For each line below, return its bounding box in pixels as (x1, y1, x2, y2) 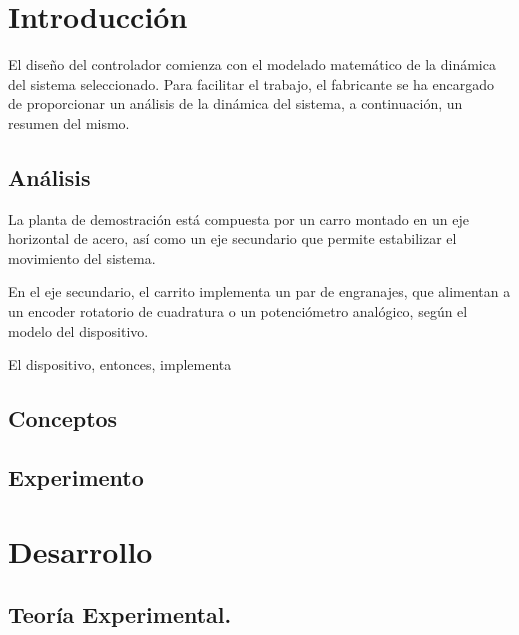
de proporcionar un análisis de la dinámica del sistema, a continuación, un (8, 93, 463, 114)
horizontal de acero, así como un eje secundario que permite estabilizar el (8, 228, 457, 249)
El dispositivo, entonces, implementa (8, 354, 232, 375)
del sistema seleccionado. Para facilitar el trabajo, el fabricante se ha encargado (8, 73, 495, 94)
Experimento (8, 462, 144, 493)
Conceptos (8, 403, 118, 434)
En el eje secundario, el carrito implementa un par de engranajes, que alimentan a (8, 281, 511, 302)
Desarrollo (8, 530, 153, 571)
